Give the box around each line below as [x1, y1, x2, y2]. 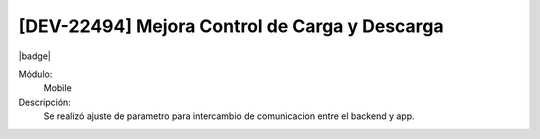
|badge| [18, 50, 52, 62]
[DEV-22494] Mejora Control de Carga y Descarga [18, 15, 444, 37]
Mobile [43, 82, 72, 94]
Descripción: [18, 96, 72, 108]
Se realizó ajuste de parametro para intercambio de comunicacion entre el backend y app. [43, 110, 415, 122]
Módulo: [18, 68, 53, 80]
